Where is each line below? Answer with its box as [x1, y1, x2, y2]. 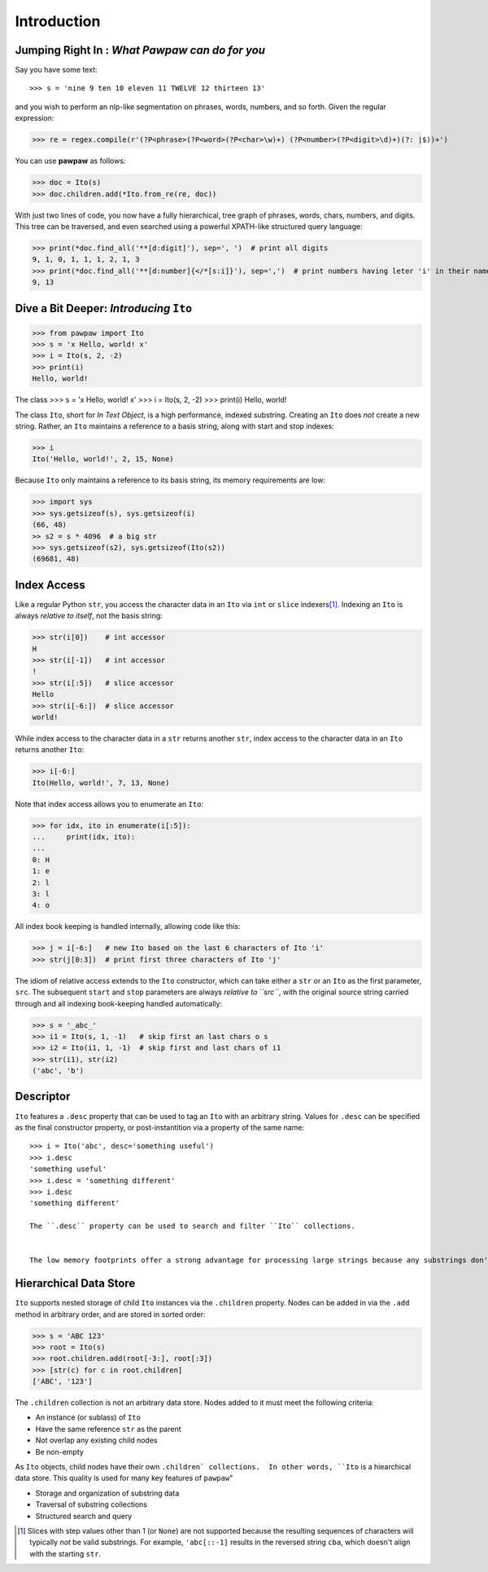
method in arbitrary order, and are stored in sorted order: [15, 1309, 206, 1319]
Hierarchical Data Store [15, 1276, 136, 1291]
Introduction [15, 12, 101, 30]
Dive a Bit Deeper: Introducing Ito [15, 302, 193, 315]
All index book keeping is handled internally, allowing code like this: [15, 922, 241, 931]
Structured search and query [35, 1511, 133, 1521]
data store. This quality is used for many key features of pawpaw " [15, 1473, 233, 1483]
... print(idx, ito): [32, 832, 136, 842]
